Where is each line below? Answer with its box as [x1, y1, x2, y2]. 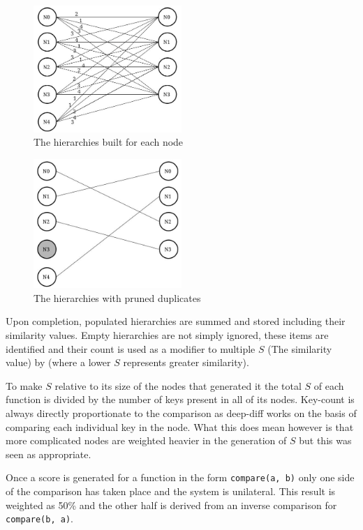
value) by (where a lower [6, 355, 111, 370]
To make [6, 378, 43, 393]
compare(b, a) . [6, 511, 73, 526]
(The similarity [267, 341, 332, 356]
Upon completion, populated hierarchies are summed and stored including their [6, 314, 346, 328]
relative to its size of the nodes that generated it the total [54, 378, 302, 393]
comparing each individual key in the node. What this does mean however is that [6, 419, 354, 434]
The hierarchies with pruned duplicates [34, 290, 201, 305]
